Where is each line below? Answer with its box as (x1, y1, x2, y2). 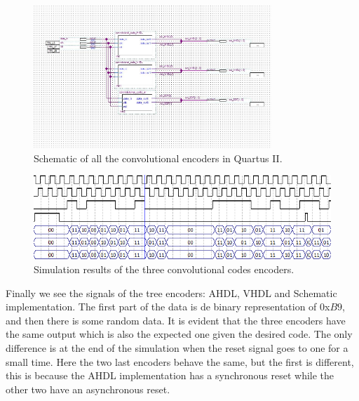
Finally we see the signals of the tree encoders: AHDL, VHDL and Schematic (6, 285, 337, 300)
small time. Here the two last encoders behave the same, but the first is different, (6, 354, 354, 369)
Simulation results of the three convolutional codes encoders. (34, 262, 294, 277)
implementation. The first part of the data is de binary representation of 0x (6, 299, 330, 314)
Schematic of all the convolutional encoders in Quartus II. (34, 150, 283, 165)
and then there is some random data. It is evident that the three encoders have (6, 313, 346, 327)
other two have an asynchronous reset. (6, 381, 170, 396)
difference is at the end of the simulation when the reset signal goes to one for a (6, 341, 348, 355)
